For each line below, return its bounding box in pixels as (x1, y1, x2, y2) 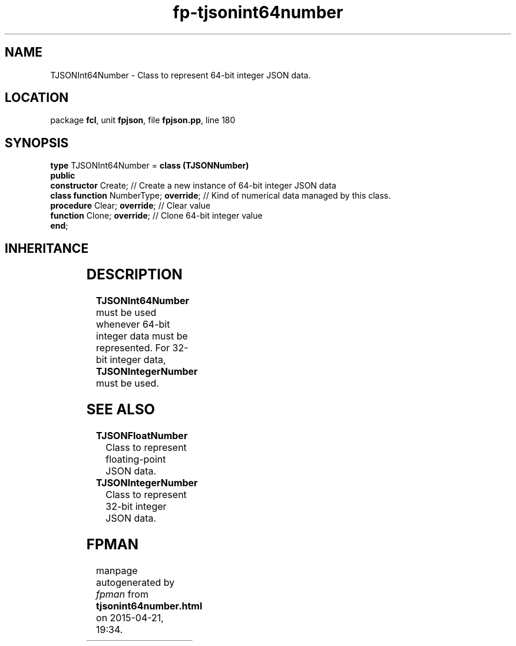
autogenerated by (96, 576, 175, 588)
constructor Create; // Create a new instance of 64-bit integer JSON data (50, 180, 336, 191)
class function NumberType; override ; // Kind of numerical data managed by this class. (50, 190, 391, 201)
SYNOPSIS (5, 135, 69, 150)
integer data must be (96, 330, 188, 342)
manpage (96, 564, 138, 576)
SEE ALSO (86, 400, 156, 418)
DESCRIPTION (86, 266, 183, 284)
